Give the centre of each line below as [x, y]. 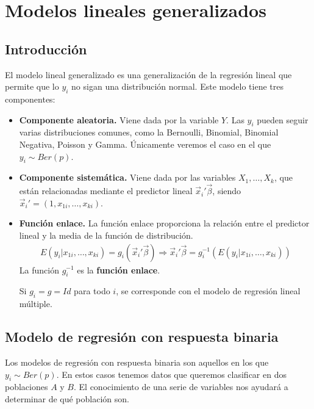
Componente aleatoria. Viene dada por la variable [119, 119]
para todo [92, 291]
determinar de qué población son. [67, 398]
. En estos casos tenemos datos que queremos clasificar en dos [171, 374]
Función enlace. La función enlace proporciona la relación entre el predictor [164, 223]
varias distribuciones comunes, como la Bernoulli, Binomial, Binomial [149, 132]
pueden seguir [283, 119]
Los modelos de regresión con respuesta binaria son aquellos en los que [137, 362]
